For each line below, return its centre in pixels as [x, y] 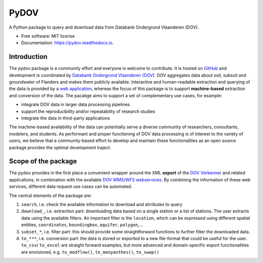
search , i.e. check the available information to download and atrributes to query [102, 204]
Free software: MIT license [48, 36]
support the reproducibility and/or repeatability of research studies [88, 111]
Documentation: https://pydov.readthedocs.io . [67, 43]
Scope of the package [43, 161]
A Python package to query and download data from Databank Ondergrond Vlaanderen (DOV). [104, 27]
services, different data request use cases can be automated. [71, 187]
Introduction [28, 57]
